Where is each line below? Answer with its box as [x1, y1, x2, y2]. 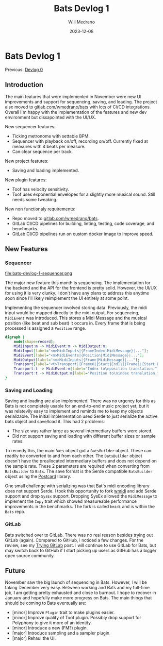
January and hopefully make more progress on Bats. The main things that [5, 595, 152, 601]
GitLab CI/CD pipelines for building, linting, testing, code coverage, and [12, 221, 154, 226]
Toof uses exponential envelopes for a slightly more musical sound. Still [12, 191, 156, 197]
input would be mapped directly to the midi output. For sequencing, [5, 310, 140, 316]
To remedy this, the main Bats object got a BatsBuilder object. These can [5, 448, 152, 454]
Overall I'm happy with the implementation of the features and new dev [5, 109, 147, 115]
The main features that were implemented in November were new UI [5, 93, 142, 100]
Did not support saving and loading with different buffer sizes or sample [12, 433, 156, 439]
